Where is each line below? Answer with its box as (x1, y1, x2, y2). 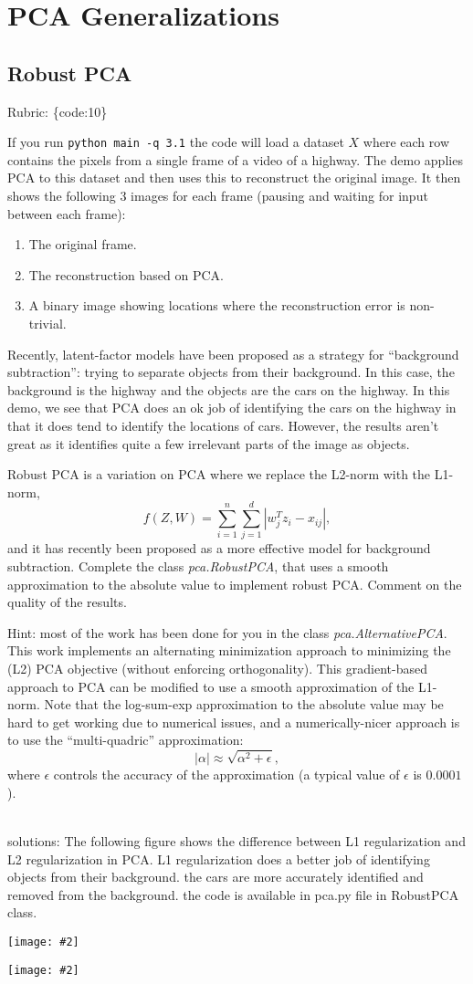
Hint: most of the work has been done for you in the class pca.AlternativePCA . (7, 623, 447, 642)
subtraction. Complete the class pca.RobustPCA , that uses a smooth (7, 557, 389, 576)
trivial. (28, 313, 67, 332)
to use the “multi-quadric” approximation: (7, 730, 244, 749)
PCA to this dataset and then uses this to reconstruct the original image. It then (7, 168, 461, 187)
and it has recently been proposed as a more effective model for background (7, 539, 431, 558)
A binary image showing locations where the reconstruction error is (28, 296, 405, 315)
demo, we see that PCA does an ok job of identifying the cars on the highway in (7, 398, 457, 417)
